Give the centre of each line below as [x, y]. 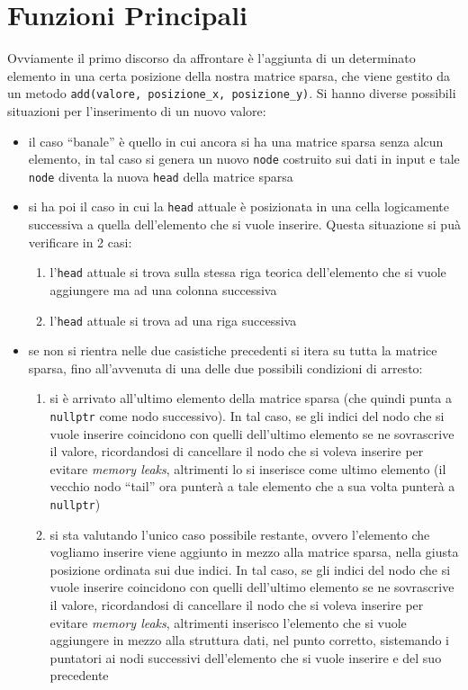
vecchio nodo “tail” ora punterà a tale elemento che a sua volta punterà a [252, 486]
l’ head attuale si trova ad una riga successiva [173, 320]
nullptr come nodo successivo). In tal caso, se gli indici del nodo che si [247, 416]
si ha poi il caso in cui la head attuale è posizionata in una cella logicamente [238, 206]
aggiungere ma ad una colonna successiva [163, 289]
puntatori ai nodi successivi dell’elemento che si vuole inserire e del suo [246, 657]
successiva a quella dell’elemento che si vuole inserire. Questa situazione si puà [244, 224]
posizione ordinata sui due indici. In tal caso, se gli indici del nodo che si [250, 569]
